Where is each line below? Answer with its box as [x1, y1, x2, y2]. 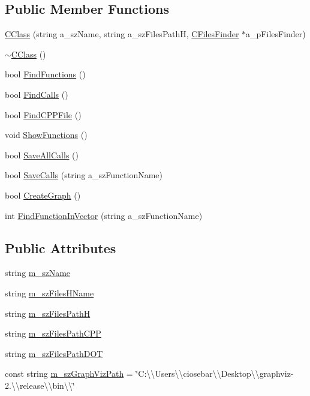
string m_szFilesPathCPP [5, 327, 101, 340]
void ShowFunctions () [5, 128, 88, 141]
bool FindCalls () [5, 88, 68, 100]
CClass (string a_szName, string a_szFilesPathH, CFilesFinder [5, 28, 239, 40]
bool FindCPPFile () [5, 108, 82, 121]
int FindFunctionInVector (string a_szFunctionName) [5, 209, 203, 221]
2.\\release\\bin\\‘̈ [5, 379, 75, 391]
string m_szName [5, 266, 71, 279]
